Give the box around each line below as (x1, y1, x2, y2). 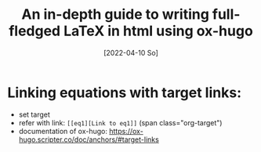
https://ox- (108, 126, 144, 136)
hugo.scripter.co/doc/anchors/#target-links (18, 135, 160, 144)
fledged (8, 22, 61, 40)
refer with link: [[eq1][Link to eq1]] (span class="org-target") (18, 118, 223, 127)
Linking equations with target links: (7, 84, 242, 101)
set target (18, 110, 50, 119)
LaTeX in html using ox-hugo (63, 22, 254, 40)
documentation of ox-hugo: (18, 126, 107, 136)
